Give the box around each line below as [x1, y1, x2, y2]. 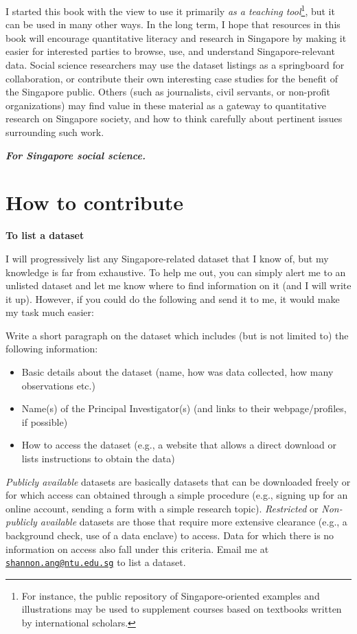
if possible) [21, 414, 68, 429]
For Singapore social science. [5, 148, 146, 162]
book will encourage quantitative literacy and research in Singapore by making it [5, 30, 347, 45]
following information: [5, 341, 98, 356]
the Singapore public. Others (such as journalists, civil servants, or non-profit [5, 84, 330, 99]
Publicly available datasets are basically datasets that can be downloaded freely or [5, 474, 351, 488]
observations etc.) [21, 378, 95, 392]
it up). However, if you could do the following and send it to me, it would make [5, 291, 340, 306]
